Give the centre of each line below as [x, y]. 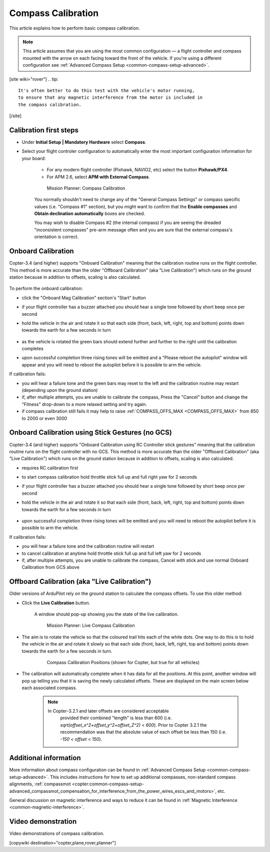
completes [32, 349]
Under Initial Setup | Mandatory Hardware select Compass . [84, 142]
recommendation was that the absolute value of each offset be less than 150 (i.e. [143, 732]
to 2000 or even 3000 [44, 418]
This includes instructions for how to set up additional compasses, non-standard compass [143, 777]
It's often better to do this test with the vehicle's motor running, [106, 90]
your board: [34, 158]
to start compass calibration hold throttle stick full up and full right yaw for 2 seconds [109, 477]
